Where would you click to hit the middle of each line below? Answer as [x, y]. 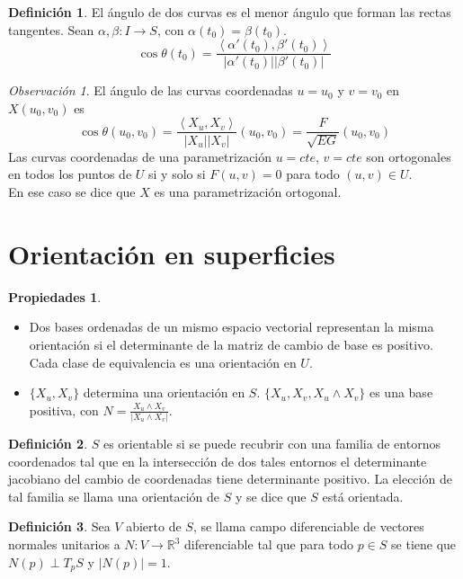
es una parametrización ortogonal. [248, 192]
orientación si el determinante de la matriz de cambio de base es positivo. [231, 344]
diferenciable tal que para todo [269, 544]
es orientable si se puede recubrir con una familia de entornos [272, 444]
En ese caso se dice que [72, 192]
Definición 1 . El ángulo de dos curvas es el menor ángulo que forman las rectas [230, 12]
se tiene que [424, 544]
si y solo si [177, 174]
